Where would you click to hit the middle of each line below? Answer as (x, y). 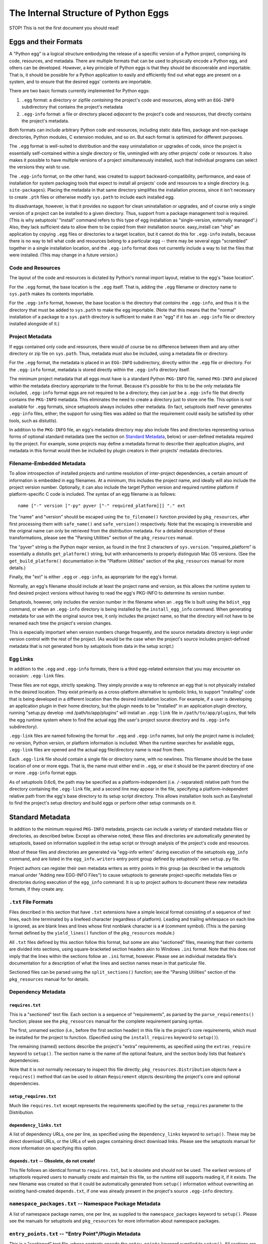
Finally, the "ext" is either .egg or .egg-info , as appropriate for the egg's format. (94, 577)
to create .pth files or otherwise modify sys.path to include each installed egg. (92, 197)
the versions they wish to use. (40, 167)
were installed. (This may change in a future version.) (64, 255)
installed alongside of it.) (34, 324)
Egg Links (21, 659)
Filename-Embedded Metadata (47, 463)
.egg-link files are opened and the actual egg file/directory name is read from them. (97, 750)
